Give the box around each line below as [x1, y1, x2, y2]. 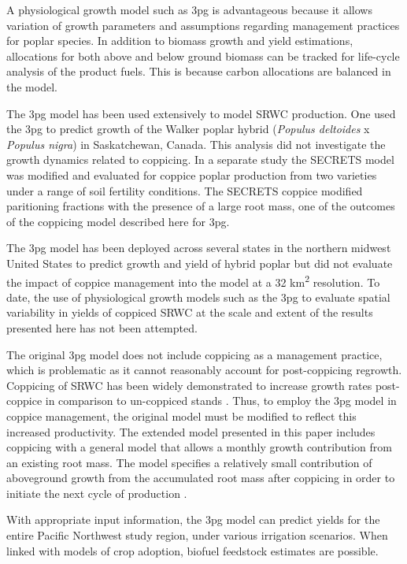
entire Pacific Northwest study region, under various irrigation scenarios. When [6, 527, 388, 544]
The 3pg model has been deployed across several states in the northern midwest [6, 239, 391, 256]
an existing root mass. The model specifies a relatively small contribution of [6, 454, 372, 470]
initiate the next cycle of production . [6, 484, 187, 501]
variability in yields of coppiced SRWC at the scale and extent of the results [6, 304, 373, 321]
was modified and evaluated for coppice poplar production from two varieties [6, 166, 377, 183]
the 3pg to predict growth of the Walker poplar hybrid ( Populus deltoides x [6, 121, 370, 137]
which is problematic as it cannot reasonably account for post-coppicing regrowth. [6, 362, 402, 378]
